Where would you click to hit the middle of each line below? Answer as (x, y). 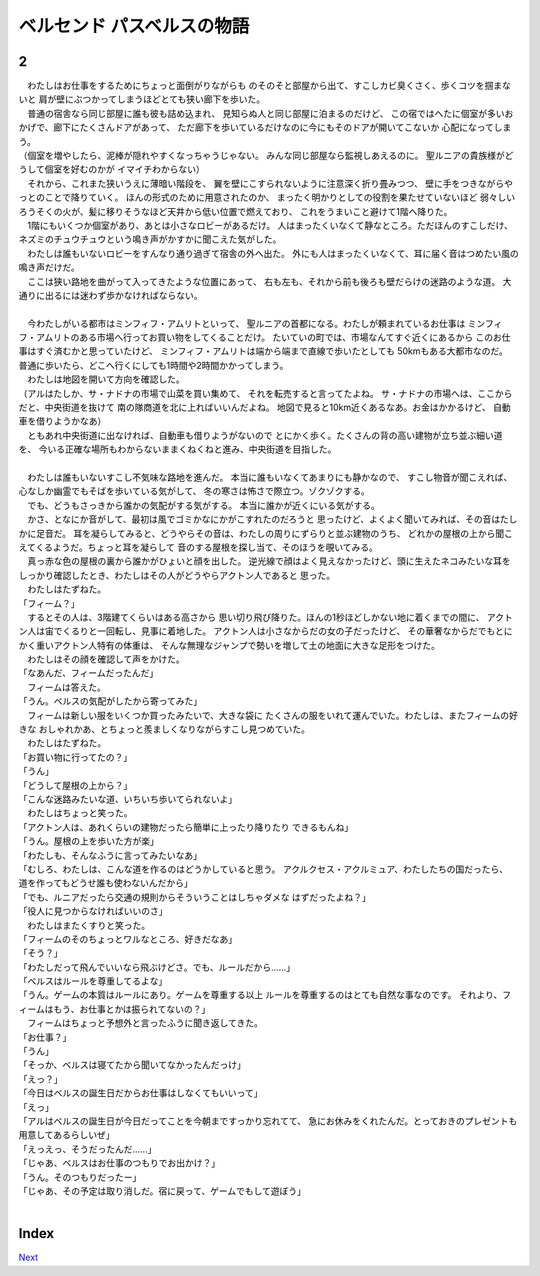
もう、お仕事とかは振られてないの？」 (132, 1009)
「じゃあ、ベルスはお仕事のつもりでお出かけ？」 (119, 1163)
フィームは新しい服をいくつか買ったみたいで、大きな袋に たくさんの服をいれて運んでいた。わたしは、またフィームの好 (272, 715)
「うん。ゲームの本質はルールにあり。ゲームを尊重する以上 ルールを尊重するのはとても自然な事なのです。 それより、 (260, 995)
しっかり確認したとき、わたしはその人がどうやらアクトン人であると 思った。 (177, 575)
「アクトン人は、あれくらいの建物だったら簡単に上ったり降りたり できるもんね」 (186, 827)
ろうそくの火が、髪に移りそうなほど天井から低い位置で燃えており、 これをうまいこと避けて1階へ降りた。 (235, 211)
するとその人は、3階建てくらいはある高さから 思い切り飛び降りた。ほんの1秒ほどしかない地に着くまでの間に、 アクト (270, 617)
